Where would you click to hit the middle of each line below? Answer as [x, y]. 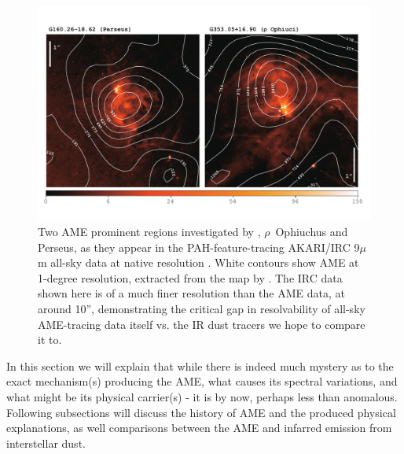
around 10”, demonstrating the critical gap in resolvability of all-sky [202, 309]
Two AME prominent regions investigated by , [149, 232]
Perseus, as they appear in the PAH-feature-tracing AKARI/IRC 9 [199, 247]
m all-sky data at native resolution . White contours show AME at [198, 262]
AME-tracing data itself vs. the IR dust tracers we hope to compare [202, 324]
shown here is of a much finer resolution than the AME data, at [191, 293]
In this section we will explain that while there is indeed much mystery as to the [200, 365]
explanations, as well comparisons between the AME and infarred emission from [199, 428]
